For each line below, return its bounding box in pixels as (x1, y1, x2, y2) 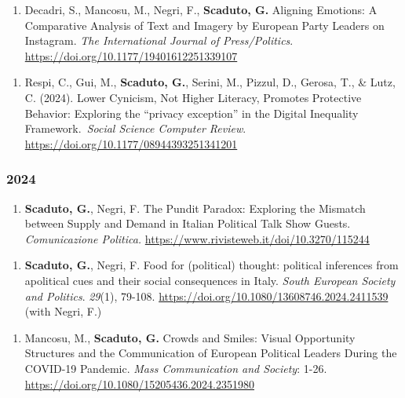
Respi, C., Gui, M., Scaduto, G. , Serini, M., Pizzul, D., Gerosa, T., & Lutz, (24, 74, 396, 90)
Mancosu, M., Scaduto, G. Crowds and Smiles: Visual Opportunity (24, 329, 356, 345)
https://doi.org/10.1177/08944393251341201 (24, 135, 238, 152)
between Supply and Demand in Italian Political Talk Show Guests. (24, 215, 351, 232)
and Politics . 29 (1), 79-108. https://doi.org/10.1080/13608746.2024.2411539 (24, 287, 389, 304)
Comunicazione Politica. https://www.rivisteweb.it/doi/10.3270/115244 (24, 230, 370, 246)
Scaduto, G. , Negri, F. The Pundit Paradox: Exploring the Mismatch (24, 199, 366, 216)
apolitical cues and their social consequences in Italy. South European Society (24, 272, 396, 288)
